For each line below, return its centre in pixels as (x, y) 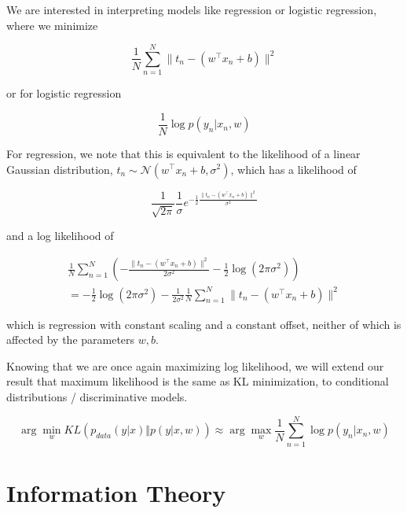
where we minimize (52, 25)
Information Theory (116, 492)
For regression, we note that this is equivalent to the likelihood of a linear (183, 153)
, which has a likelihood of (293, 169)
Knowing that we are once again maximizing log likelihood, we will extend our (195, 365)
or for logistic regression (64, 93)
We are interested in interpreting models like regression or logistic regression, (192, 9)
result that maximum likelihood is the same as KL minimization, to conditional (198, 381)
